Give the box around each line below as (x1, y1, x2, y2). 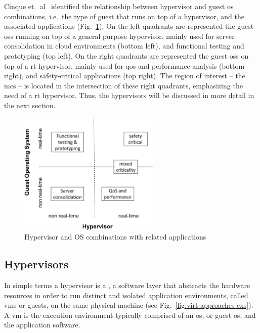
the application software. (4, 319, 80, 330)
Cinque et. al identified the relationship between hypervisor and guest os (4, 1, 234, 11)
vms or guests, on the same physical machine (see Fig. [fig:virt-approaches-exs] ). (4, 300, 253, 310)
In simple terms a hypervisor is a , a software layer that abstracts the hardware (4, 279, 250, 290)
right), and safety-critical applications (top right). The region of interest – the (4, 70, 245, 81)
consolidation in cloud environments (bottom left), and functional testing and (4, 40, 244, 51)
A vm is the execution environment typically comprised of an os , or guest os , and (4, 309, 256, 320)
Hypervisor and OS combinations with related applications (24, 231, 206, 242)
